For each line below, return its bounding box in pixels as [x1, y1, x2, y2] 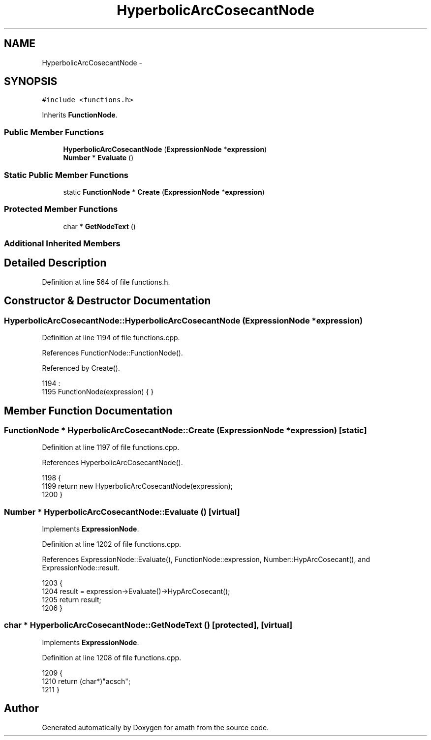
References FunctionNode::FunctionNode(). [42, 349, 183, 357]
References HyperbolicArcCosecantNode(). [42, 458, 183, 467]
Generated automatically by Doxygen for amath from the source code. [42, 723, 269, 732]
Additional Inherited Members [4, 238, 121, 249]
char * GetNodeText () [63, 222, 136, 231]
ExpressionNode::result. [42, 563, 120, 572]
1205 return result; [42, 595, 101, 604]
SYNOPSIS [4, 75, 58, 88]
